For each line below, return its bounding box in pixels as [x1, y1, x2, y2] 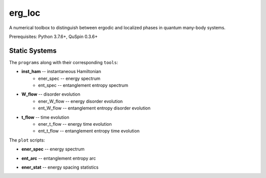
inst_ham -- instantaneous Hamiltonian [21, 69, 101, 74]
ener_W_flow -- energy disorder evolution [38, 98, 123, 104]
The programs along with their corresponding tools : [9, 59, 118, 65]
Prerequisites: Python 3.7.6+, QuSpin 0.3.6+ [9, 34, 98, 39]
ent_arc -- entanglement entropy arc [21, 155, 96, 161]
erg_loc [9, 7, 40, 18]
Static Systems [9, 46, 57, 55]
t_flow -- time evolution [21, 114, 69, 120]
